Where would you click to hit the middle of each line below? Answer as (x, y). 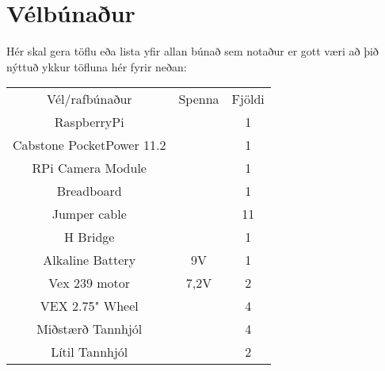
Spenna (199, 99)
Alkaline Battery (90, 260)
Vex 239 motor (90, 283)
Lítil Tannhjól (90, 352)
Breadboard (89, 191)
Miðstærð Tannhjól (90, 329)
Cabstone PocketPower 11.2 (90, 145)
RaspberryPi (89, 122)
